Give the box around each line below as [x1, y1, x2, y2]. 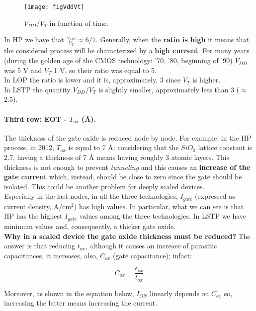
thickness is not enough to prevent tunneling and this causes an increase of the [4, 161, 251, 172]
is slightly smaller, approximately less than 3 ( [98, 84, 240, 94]
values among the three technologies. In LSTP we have [79, 211, 247, 221]
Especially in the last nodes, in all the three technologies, [4, 191, 178, 201]
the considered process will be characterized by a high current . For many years [4, 45, 250, 56]
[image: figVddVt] [24, 3, 85, 10]
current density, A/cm [4, 201, 72, 211]
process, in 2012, [4, 142, 54, 153]
